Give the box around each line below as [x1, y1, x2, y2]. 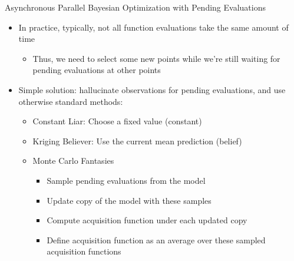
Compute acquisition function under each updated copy [47, 214, 247, 226]
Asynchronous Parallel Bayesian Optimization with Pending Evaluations [5, 1, 266, 13]
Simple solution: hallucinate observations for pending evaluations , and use [18, 83, 286, 95]
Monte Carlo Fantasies [32, 154, 114, 167]
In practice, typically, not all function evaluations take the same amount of [18, 21, 289, 33]
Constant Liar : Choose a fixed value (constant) [32, 115, 202, 127]
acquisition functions [47, 245, 121, 257]
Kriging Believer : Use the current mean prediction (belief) [32, 134, 242, 147]
